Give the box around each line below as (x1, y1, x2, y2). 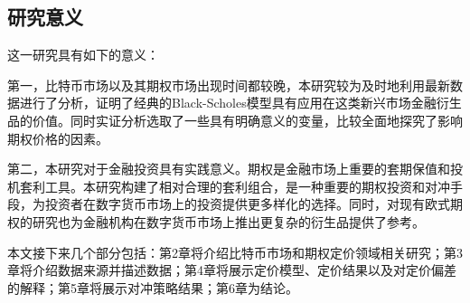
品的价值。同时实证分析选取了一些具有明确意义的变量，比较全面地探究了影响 (7, 110, 463, 129)
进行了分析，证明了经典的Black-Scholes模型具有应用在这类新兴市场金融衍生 (19, 93, 462, 112)
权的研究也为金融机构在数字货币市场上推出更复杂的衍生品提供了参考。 (7, 212, 425, 231)
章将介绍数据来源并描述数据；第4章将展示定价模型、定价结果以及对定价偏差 (7, 260, 456, 279)
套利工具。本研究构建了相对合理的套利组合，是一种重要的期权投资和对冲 (19, 176, 450, 195)
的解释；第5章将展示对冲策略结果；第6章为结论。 (7, 278, 298, 297)
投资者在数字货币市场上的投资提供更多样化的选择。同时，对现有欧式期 (44, 194, 463, 213)
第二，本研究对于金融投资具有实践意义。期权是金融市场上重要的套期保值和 (7, 159, 450, 178)
